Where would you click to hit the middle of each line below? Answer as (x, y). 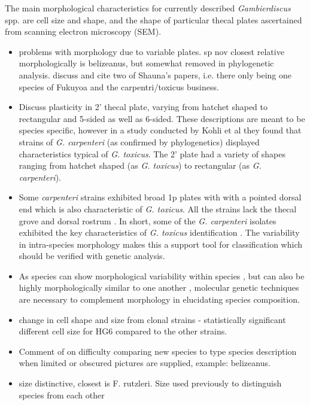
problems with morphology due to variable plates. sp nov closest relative (151, 51)
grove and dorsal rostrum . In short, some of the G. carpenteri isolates (148, 220)
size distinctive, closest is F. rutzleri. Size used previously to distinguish (150, 383)
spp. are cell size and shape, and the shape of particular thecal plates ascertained (154, 19)
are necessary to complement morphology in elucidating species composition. (159, 299)
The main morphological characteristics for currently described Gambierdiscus (148, 8)
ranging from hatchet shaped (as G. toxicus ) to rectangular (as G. (140, 165)
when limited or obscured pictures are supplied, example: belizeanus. (145, 363)
